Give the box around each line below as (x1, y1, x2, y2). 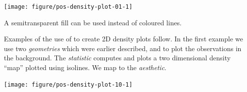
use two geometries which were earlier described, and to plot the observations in (4, 43, 242, 53)
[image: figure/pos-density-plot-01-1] (4, 3, 132, 10)
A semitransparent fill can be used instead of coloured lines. (4, 17, 182, 27)
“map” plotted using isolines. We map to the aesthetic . (4, 62, 166, 73)
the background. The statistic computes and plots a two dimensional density (4, 53, 231, 63)
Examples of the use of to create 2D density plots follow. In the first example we (4, 34, 243, 44)
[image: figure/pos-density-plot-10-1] (4, 81, 132, 88)
